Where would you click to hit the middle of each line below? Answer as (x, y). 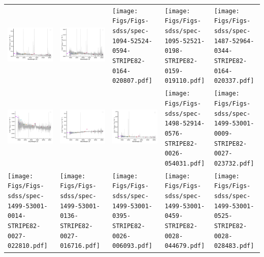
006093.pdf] (132, 246)
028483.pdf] (234, 246)
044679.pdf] (185, 246)
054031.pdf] (185, 163)
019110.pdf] (185, 81)
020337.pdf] (234, 81)
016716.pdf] (80, 246)
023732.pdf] (234, 163)
